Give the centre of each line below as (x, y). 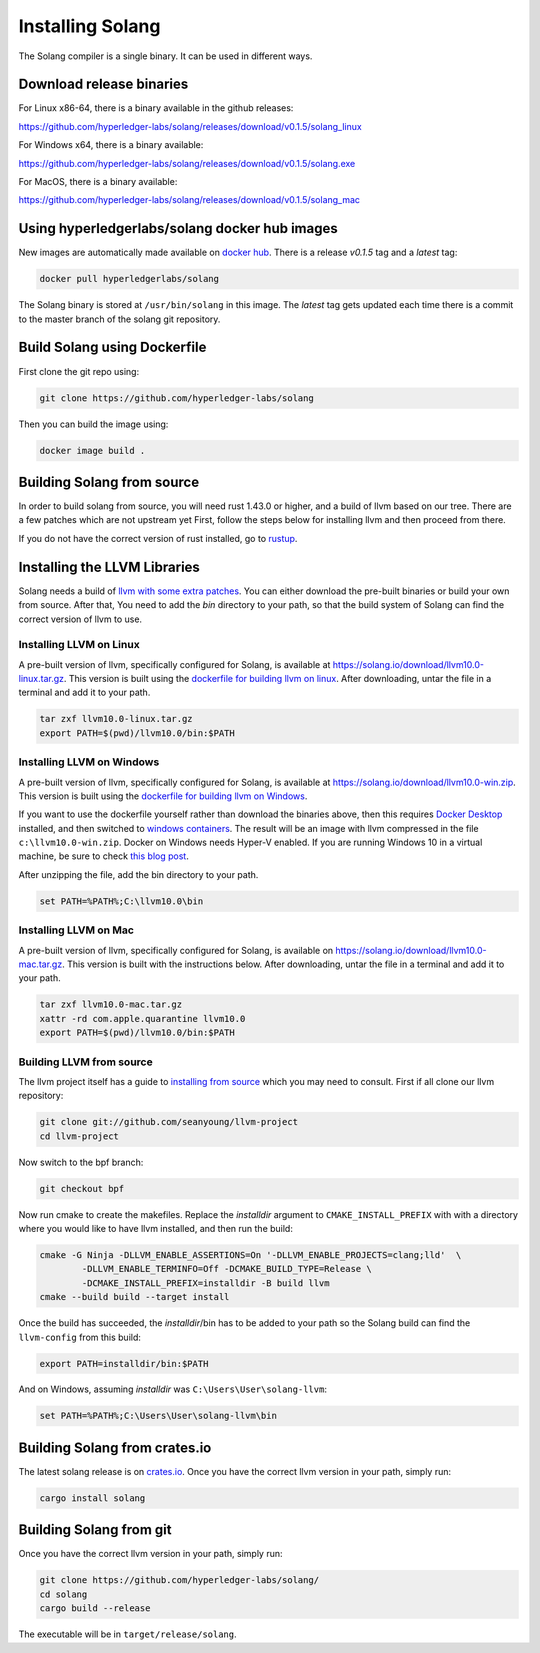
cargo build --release (95, 1608)
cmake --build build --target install (134, 1297)
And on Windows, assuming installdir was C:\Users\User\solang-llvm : (172, 1389)
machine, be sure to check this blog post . (103, 856)
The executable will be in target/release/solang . (127, 1634)
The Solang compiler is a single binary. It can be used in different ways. (165, 56)
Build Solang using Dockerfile (112, 347)
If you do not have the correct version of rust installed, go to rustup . (158, 538)
